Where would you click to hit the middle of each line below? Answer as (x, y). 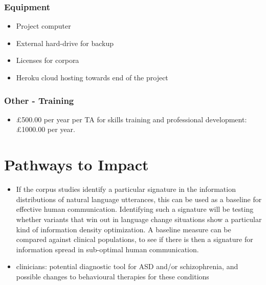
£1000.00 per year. (46, 129)
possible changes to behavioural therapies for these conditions (113, 276)
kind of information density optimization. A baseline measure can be (124, 229)
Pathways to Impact (76, 165)
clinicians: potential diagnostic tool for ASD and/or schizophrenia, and (127, 266)
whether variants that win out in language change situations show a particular (139, 219)
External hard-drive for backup (65, 43)
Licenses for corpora (48, 60)
